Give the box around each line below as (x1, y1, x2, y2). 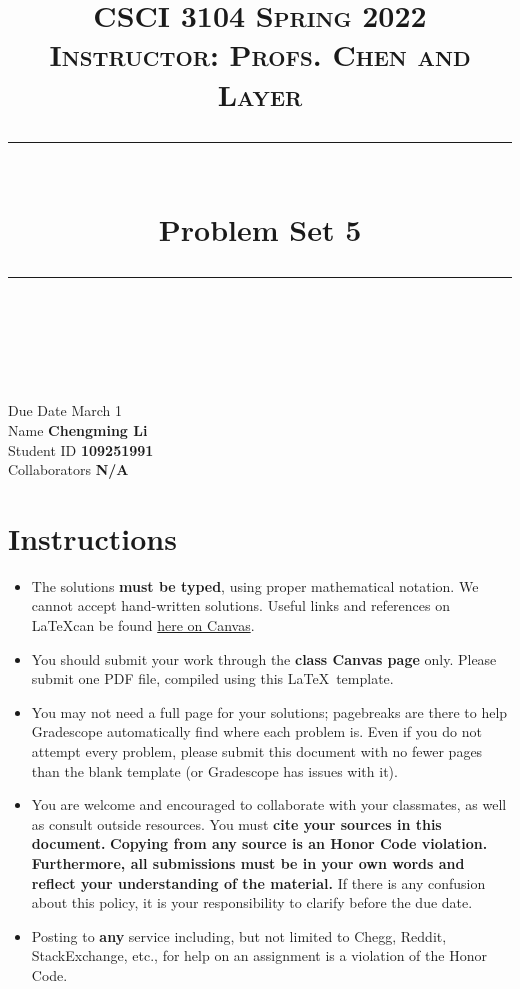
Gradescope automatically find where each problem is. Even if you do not (31, 721, 482, 742)
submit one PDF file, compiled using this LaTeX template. (31, 668, 394, 689)
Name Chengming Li (8, 419, 148, 440)
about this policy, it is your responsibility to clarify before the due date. (31, 892, 473, 913)
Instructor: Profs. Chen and (49, 34, 471, 75)
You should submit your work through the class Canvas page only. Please (31, 648, 497, 669)
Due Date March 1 (8, 400, 122, 421)
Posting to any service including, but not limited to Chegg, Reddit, (31, 925, 447, 946)
